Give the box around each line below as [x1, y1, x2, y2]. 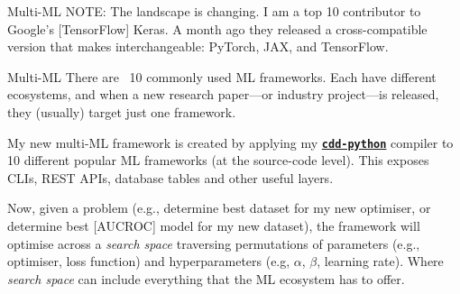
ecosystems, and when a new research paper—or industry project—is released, [7, 85, 439, 104]
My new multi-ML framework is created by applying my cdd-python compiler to [7, 133, 454, 152]
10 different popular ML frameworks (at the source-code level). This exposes [7, 151, 429, 170]
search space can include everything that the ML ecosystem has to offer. [7, 269, 405, 288]
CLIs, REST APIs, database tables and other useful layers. [7, 168, 334, 187]
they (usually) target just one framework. [7, 102, 236, 121]
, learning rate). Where [317, 252, 444, 271]
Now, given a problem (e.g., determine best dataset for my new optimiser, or [7, 198, 431, 217]
